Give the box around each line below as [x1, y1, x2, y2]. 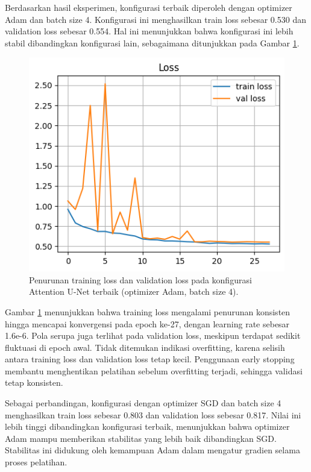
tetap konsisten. [5, 376, 63, 389]
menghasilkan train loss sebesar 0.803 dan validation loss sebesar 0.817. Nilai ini [5, 408, 301, 421]
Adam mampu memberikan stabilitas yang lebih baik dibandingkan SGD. [5, 432, 277, 444]
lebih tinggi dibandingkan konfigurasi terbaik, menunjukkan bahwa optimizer [5, 420, 290, 433]
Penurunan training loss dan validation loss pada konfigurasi [29, 273, 252, 286]
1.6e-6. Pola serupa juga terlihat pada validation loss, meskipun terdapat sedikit [5, 329, 301, 342]
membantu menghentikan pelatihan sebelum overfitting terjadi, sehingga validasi [5, 364, 303, 377]
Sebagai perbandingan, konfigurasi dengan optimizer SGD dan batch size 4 [5, 397, 281, 409]
